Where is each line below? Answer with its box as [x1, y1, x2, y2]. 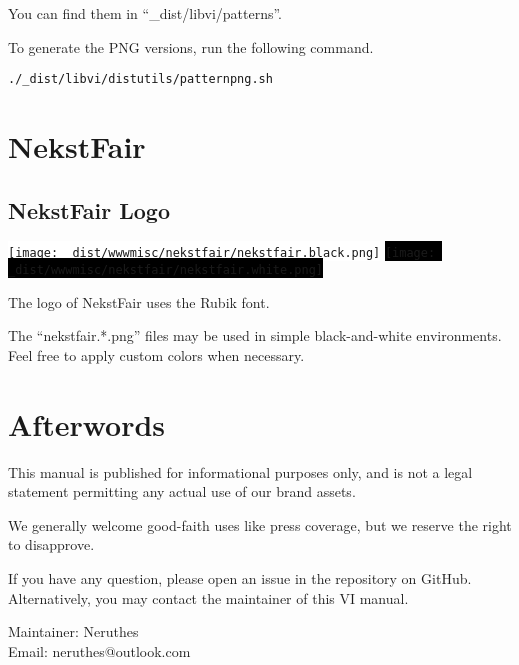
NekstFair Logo [8, 194, 171, 225]
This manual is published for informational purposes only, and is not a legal [8, 461, 473, 482]
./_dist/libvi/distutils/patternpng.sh [8, 72, 273, 87]
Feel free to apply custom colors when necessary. [8, 344, 305, 365]
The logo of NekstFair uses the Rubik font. [8, 291, 270, 312]
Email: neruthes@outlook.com [8, 640, 191, 661]
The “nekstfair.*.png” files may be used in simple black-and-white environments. [8, 325, 502, 346]
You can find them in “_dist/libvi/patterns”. [8, 3, 283, 23]
